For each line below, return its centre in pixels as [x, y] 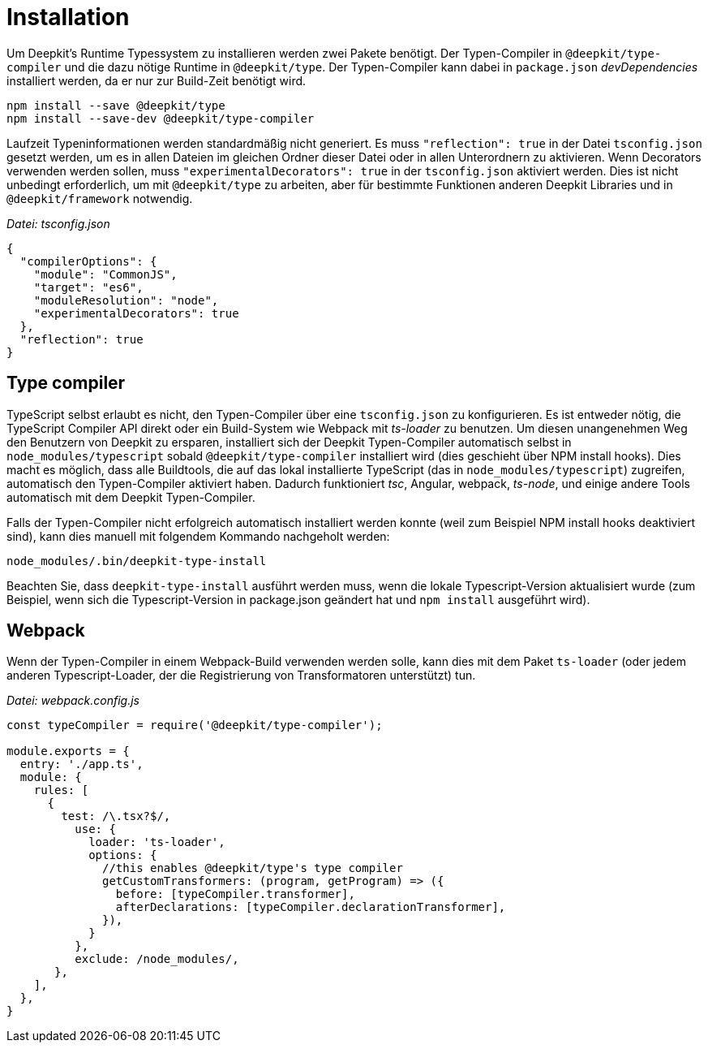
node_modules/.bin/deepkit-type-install [137, 561]
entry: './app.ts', [82, 764]
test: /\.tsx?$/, [116, 816]
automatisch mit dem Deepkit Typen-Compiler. [131, 497]
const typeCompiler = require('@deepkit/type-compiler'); [195, 725]
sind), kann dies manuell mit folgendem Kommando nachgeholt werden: [198, 536]
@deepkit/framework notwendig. [100, 198]
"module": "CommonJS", [105, 274]
